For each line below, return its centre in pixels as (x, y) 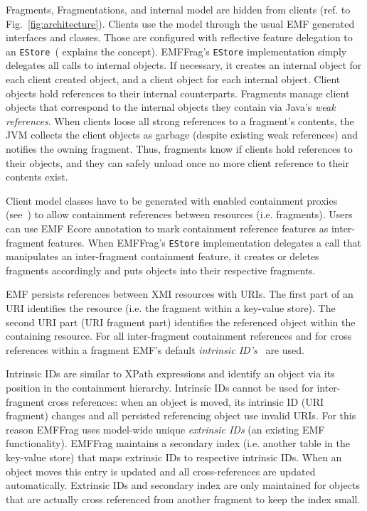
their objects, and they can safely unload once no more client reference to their (177, 162)
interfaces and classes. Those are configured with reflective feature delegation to (179, 37)
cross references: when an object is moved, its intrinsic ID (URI (186, 401)
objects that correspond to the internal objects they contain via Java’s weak (171, 107)
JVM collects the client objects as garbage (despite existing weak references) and (182, 135)
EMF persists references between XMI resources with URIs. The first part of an (180, 294)
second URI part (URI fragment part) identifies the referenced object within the (181, 322)
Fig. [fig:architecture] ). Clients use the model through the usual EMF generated (180, 23)
